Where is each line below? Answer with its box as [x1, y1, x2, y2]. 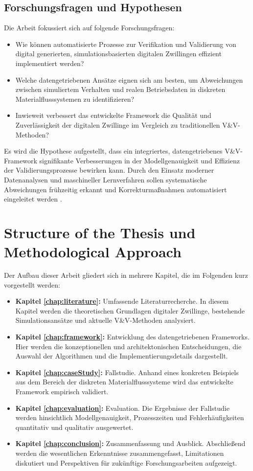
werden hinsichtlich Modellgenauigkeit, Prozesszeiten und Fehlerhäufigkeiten [15, 412, 244, 423]
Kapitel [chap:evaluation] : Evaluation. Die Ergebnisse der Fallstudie [15, 403, 230, 413]
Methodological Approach [4, 242, 182, 262]
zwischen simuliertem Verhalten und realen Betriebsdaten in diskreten [15, 84, 226, 94]
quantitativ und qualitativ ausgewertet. [15, 422, 134, 432]
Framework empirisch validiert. [15, 386, 109, 396]
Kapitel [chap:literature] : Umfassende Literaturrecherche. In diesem [15, 296, 229, 306]
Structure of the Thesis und [4, 222, 196, 242]
